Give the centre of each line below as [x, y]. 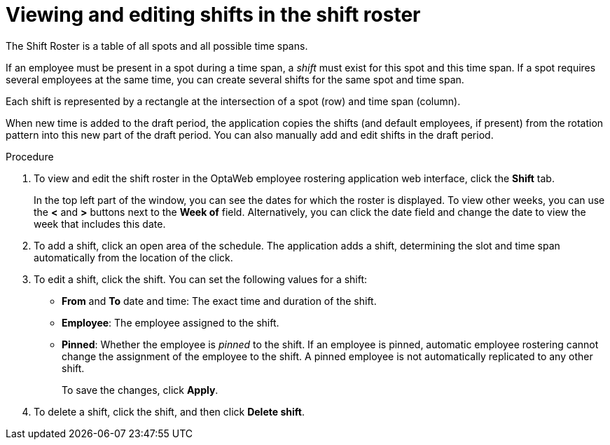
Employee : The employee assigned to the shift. [171, 322]
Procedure [30, 156]
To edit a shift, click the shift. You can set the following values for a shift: [201, 279]
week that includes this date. [100, 224]
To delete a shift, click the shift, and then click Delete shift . [169, 411]
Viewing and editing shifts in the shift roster [213, 15]
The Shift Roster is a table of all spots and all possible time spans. [157, 46]
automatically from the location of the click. [133, 257]
